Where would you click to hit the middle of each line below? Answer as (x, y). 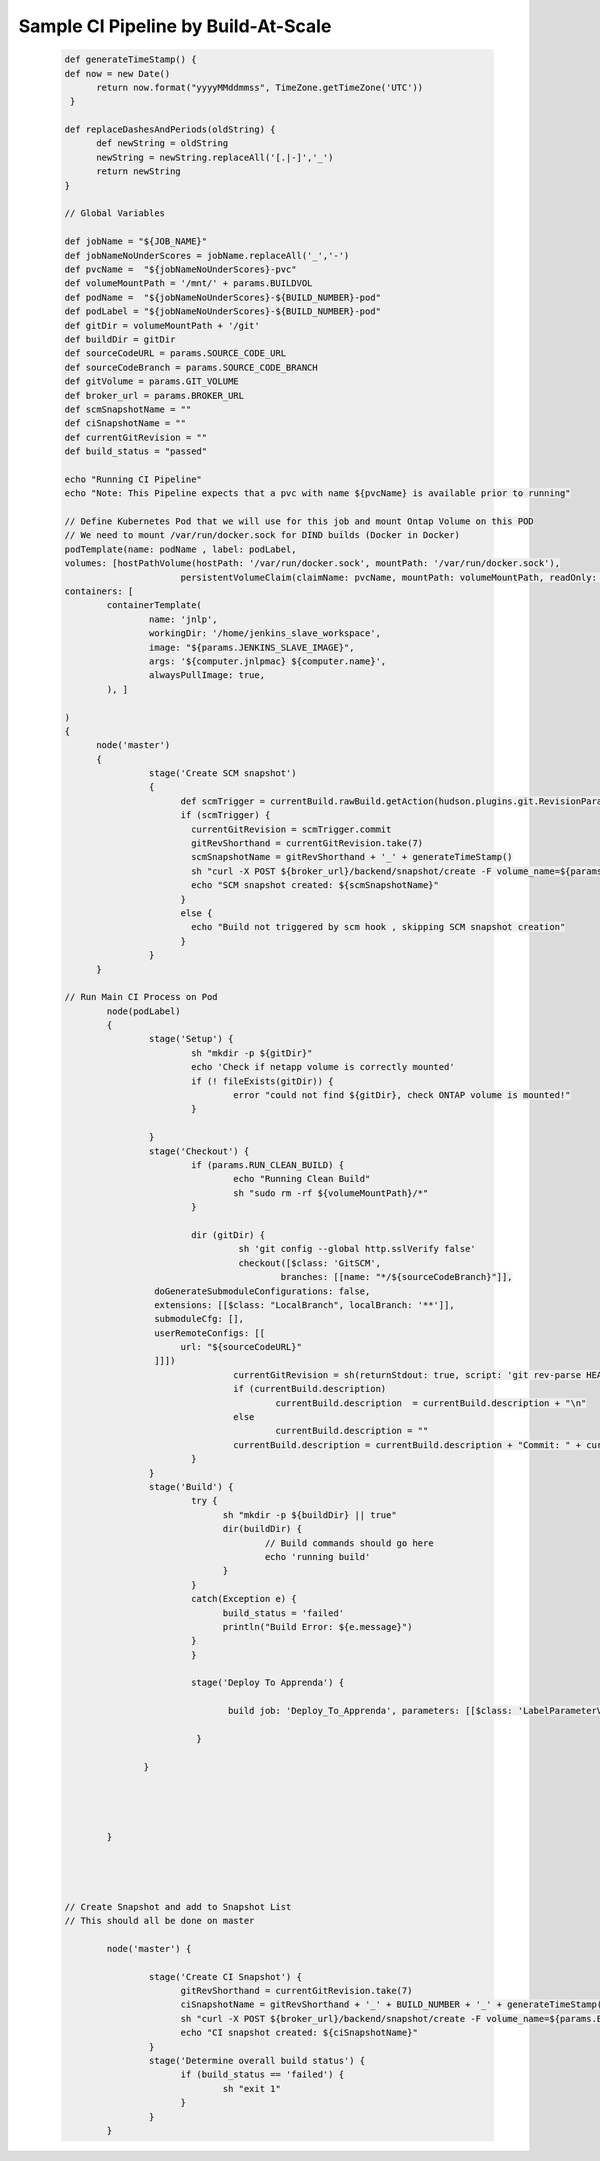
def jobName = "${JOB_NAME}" (136, 241)
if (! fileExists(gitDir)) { (262, 1081)
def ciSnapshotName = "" (125, 423)
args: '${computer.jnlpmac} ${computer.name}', (267, 661)
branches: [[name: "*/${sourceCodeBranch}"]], (397, 1277)
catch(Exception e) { (243, 1599)
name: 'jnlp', (183, 619)
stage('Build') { (191, 1486)
